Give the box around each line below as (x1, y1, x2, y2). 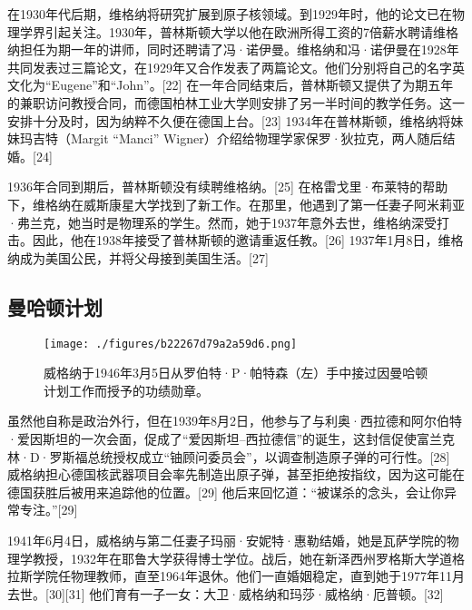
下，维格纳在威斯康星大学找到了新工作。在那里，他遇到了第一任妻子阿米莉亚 (7, 194, 465, 213)
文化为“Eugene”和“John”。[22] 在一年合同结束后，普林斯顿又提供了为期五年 (7, 75, 454, 94)
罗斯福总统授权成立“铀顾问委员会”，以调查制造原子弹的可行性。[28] (49, 447, 450, 466)
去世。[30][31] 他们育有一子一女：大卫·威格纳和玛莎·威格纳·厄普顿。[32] (7, 584, 444, 603)
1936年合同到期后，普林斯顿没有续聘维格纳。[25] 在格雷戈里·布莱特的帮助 (7, 177, 448, 196)
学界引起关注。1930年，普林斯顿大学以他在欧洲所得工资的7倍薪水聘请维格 (19, 22, 458, 41)
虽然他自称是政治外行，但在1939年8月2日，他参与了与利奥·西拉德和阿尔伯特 (7, 411, 462, 430)
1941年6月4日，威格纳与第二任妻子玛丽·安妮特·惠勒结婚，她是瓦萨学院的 (7, 530, 447, 549)
